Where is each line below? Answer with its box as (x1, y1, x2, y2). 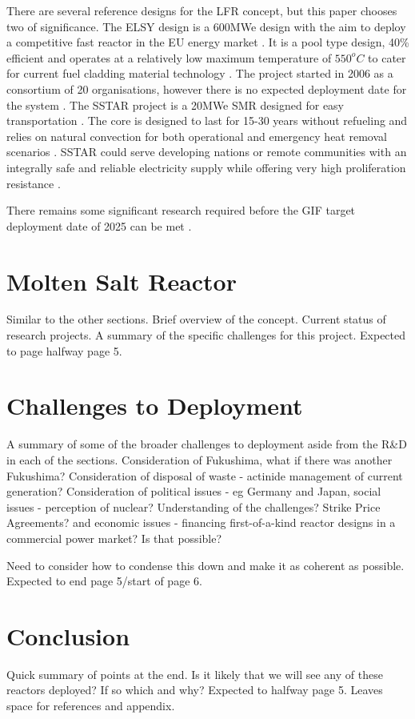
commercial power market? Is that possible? (6, 529, 222, 546)
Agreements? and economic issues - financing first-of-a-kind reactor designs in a (6, 514, 396, 531)
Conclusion (6, 619, 130, 652)
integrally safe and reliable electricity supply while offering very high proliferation (6, 159, 406, 175)
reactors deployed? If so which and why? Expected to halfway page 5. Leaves (6, 681, 383, 698)
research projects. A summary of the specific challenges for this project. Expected (6, 327, 406, 343)
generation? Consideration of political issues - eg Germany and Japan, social (6, 483, 381, 500)
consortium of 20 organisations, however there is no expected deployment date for (6, 80, 407, 97)
